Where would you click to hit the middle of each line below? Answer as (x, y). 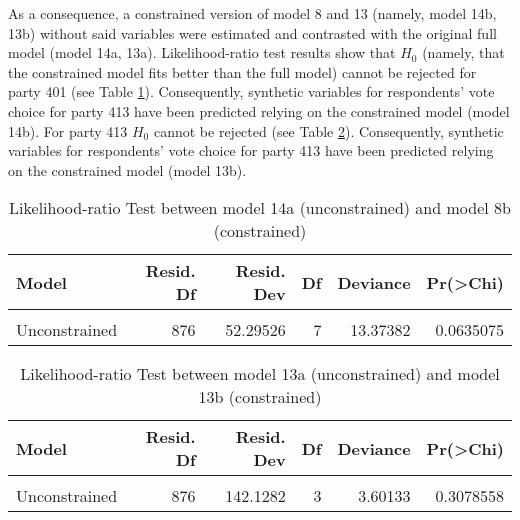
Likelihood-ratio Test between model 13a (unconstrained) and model (260, 374)
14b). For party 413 (68, 130)
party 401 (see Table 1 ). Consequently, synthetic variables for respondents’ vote (251, 91)
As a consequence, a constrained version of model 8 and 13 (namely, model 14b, (252, 13)
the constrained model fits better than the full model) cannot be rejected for (242, 71)
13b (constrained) (260, 397)
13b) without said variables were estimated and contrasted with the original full (252, 32)
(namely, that (463, 52)
